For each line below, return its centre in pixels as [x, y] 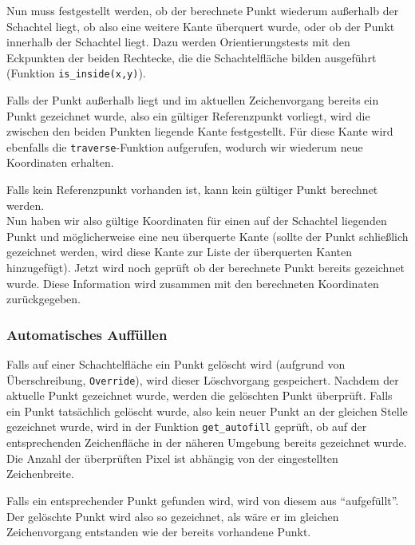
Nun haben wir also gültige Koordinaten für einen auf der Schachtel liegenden [197, 221]
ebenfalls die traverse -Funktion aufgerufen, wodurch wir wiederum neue [185, 146]
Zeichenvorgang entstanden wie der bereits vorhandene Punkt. [159, 532]
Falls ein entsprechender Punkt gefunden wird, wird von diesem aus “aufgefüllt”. [203, 500]
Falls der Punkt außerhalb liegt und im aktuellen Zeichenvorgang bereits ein [193, 100]
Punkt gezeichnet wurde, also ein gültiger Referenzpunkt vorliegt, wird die [188, 115]
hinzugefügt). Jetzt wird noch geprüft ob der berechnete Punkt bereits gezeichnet [206, 268]
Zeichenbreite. [40, 474]
